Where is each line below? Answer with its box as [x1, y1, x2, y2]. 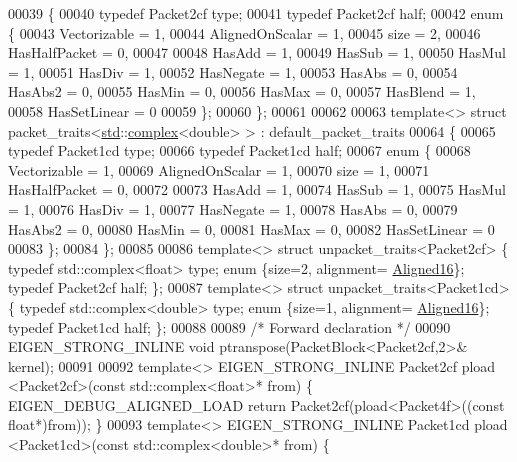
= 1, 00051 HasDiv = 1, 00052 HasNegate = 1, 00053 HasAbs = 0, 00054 [8, 61, 458, 82]
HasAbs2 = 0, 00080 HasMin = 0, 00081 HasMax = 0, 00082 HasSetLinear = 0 [8, 218, 495, 239]
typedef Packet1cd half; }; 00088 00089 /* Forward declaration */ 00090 [8, 316, 451, 337]
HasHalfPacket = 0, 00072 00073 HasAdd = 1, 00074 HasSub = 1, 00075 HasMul [8, 179, 506, 200]
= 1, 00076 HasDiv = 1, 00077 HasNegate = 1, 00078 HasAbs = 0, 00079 [8, 198, 458, 219]
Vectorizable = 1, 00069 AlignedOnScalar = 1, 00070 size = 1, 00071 [8, 159, 430, 180]
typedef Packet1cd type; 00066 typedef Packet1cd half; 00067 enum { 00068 [8, 140, 471, 161]
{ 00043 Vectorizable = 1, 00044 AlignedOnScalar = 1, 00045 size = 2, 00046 [8, 22, 481, 43]
